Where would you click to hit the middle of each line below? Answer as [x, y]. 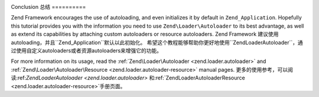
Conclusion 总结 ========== [48, 7]
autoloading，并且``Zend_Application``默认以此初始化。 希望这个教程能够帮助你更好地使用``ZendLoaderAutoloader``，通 [157, 42]
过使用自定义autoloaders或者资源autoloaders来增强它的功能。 [87, 51]
